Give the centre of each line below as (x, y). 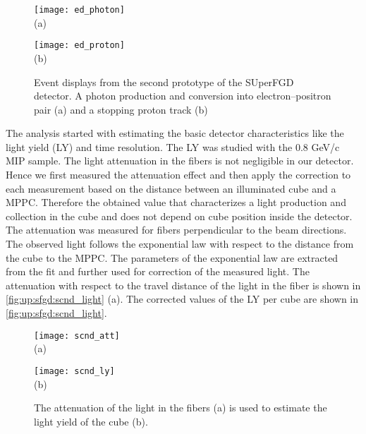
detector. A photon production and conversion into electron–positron (183, 96)
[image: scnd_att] (77, 336)
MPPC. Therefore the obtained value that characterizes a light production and (176, 202)
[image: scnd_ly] (74, 371)
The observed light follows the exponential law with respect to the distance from (180, 244)
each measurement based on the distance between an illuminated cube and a (171, 188)
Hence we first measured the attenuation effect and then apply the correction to (178, 175)
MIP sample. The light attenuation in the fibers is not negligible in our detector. (180, 161)
